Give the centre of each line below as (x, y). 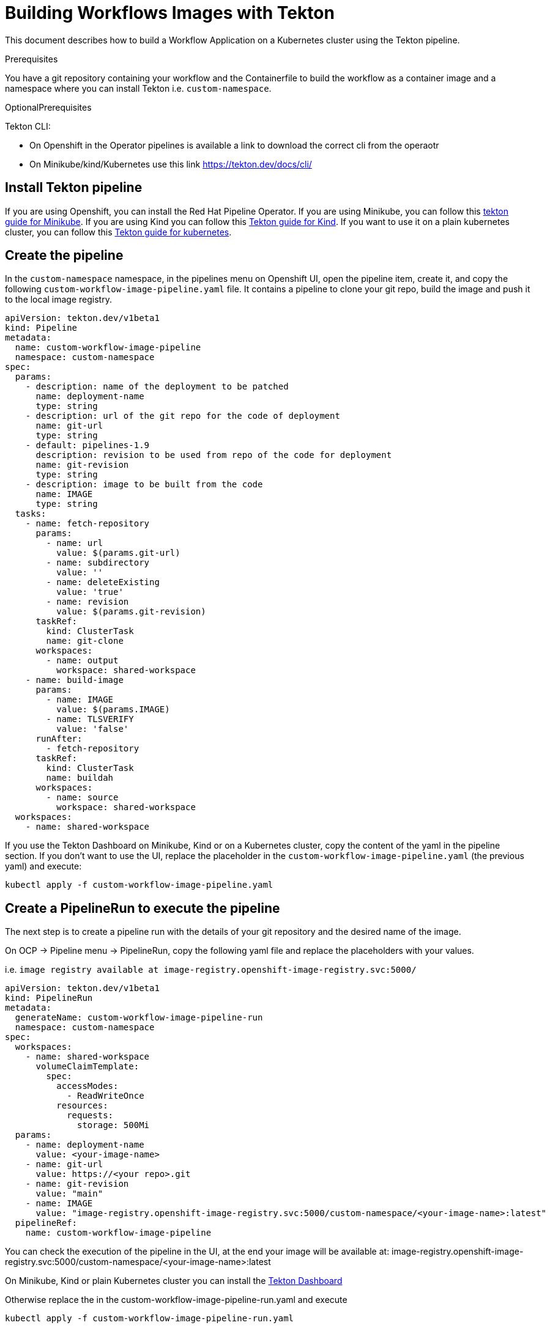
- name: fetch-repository (87, 524)
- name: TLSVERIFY (90, 719)
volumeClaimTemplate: (87, 1067)
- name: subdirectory (98, 563)
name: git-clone (85, 641)
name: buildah (80, 778)
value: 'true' (90, 592)
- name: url (75, 543)
